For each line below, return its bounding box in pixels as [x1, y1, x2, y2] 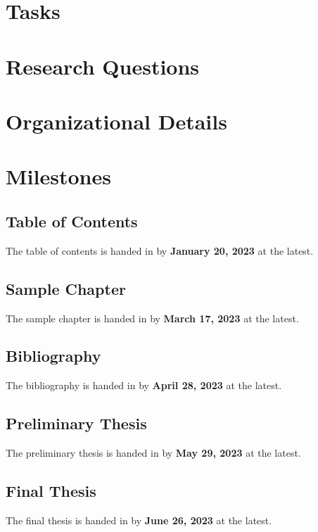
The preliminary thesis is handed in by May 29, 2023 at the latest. [6, 445, 301, 460]
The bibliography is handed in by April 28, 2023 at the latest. [6, 378, 282, 393]
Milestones [6, 162, 111, 191]
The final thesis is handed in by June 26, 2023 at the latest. [6, 512, 272, 527]
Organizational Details [6, 106, 227, 135]
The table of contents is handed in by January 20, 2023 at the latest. [6, 243, 314, 258]
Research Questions [6, 51, 200, 80]
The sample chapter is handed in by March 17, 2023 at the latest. [6, 310, 299, 325]
